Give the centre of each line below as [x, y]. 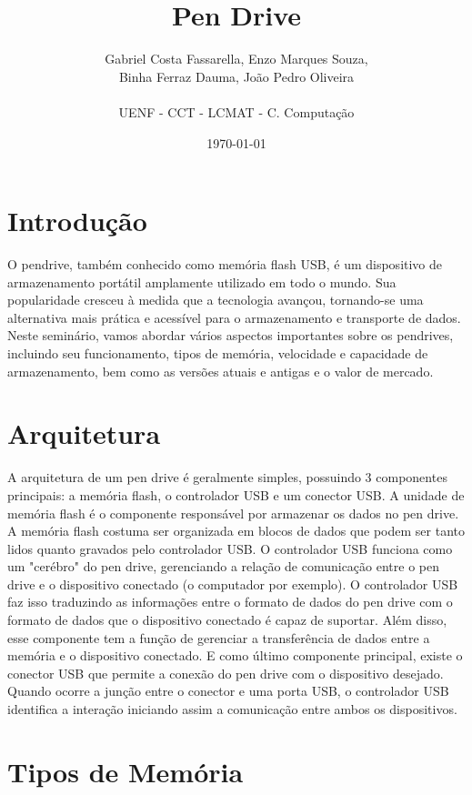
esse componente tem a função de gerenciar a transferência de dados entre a [219, 637]
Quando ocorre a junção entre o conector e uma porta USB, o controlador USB [228, 691]
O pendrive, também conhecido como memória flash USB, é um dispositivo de [225, 264]
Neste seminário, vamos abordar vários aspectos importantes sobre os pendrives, [231, 335]
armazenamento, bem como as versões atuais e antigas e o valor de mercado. [221, 371]
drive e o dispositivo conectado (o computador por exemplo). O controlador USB [233, 584]
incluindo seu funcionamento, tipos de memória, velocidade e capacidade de [218, 353]
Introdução [77, 221]
